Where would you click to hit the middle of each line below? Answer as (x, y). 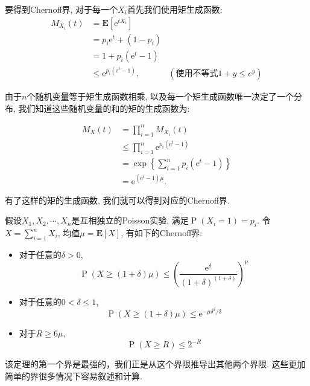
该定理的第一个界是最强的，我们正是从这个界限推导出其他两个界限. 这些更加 (155, 364)
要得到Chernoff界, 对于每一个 (62, 9)
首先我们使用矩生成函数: (175, 9)
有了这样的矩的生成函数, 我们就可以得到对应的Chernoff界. (117, 200)
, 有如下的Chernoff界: (162, 233)
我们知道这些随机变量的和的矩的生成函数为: (104, 108)
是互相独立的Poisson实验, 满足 (130, 220)
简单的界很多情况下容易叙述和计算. (74, 375)
